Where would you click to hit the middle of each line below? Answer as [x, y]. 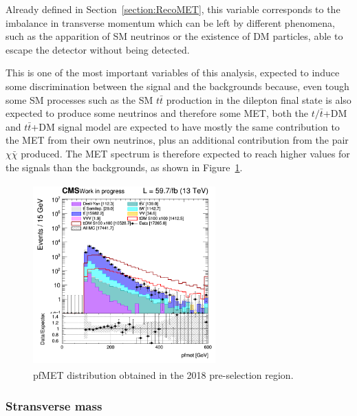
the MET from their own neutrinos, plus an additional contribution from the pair [177, 140]
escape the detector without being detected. [98, 49]
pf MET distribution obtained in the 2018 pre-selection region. [163, 375]
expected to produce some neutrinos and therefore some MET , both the [157, 113]
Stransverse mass [54, 405]
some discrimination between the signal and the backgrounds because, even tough [177, 86]
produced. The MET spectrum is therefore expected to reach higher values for [185, 153]
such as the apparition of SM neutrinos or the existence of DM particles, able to [174, 36]
